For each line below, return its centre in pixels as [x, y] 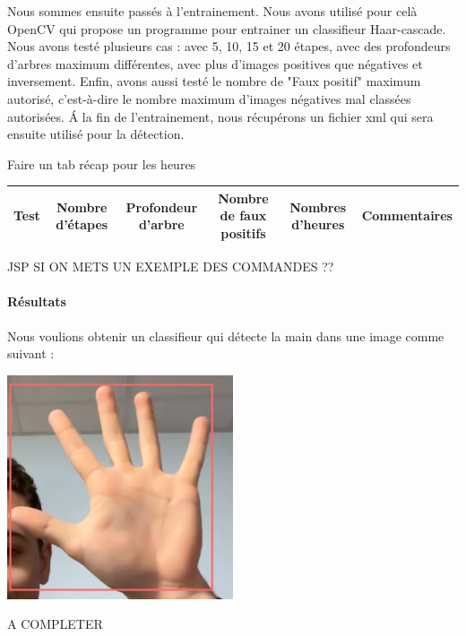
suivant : [31, 353]
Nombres [318, 206]
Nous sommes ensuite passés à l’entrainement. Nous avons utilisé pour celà [212, 11]
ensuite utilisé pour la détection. [96, 134]
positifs [243, 233]
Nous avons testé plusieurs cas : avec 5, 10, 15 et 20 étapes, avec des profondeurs [229, 46]
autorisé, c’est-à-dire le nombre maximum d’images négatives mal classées [209, 98]
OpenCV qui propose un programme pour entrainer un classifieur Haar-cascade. [227, 28]
